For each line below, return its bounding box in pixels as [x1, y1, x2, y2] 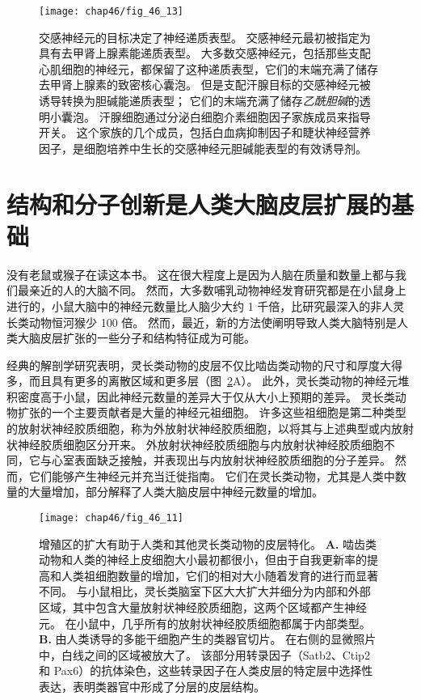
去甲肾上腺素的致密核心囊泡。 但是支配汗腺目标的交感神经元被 [39, 76, 371, 93]
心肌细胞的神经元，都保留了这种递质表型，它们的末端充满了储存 [39, 60, 378, 77]
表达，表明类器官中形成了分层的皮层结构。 [39, 678, 265, 695]
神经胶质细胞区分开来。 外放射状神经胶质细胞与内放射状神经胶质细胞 [17, 435, 384, 452]
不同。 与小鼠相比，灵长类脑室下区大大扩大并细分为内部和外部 [39, 583, 371, 600]
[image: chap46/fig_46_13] [39, 6, 183, 17]
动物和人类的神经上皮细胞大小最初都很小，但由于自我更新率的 [39, 551, 367, 568]
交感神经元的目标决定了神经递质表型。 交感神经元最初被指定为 [39, 28, 371, 45]
